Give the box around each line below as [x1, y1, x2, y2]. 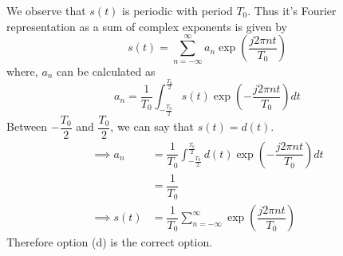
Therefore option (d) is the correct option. [6, 234, 213, 250]
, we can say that [110, 118, 195, 135]
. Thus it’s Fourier [247, 2, 337, 18]
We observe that [6, 2, 86, 18]
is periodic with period [122, 2, 233, 18]
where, [6, 62, 38, 79]
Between [6, 118, 48, 135]
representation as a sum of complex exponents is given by [6, 18, 287, 34]
